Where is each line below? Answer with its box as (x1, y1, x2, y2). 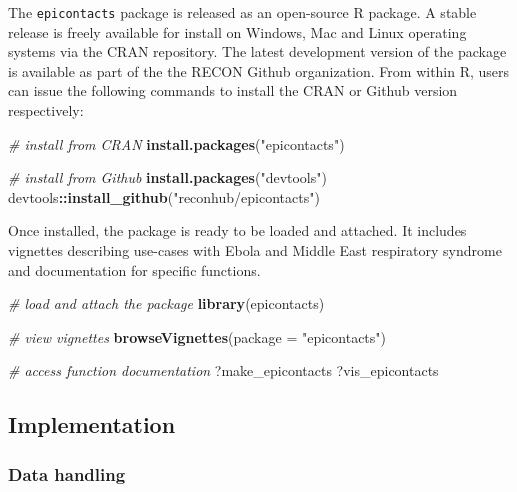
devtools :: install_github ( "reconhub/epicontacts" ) (8, 186, 320, 207)
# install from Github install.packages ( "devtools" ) (8, 167, 327, 188)
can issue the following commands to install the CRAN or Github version (8, 80, 458, 101)
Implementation (8, 409, 176, 440)
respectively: (8, 100, 84, 121)
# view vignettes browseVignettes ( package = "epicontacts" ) (8, 326, 387, 347)
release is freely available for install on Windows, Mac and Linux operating (8, 21, 467, 42)
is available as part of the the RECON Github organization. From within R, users (8, 60, 510, 81)
